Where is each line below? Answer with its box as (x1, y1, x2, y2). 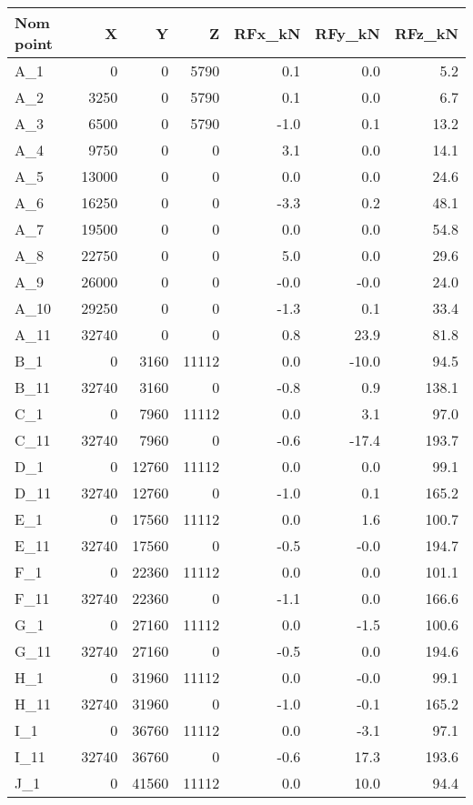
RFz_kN (394, 22, 458, 44)
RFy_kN (315, 22, 380, 44)
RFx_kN (234, 22, 301, 44)
